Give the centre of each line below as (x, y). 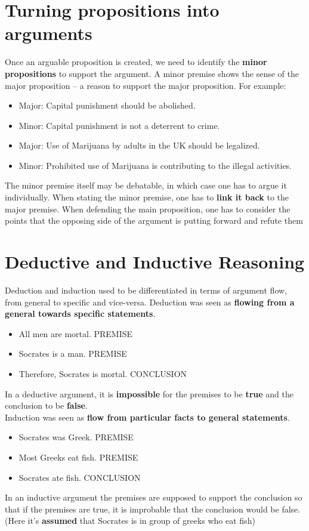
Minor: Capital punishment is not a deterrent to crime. (119, 125)
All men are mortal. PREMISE (76, 333)
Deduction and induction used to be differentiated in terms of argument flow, (146, 290)
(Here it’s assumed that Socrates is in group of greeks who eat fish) (130, 521)
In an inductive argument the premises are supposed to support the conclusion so (154, 497)
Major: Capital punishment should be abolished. (107, 105)
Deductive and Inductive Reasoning (155, 262)
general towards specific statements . (80, 314)
